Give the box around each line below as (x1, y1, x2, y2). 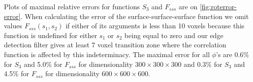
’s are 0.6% (216, 49, 250, 59)
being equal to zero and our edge (124, 30, 223, 40)
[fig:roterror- (199, 1, 237, 11)
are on (179, 1, 198, 11)
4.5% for (4, 68, 29, 79)
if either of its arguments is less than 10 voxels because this (65, 20, 245, 31)
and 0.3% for (184, 59, 222, 69)
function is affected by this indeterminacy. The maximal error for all (4, 49, 210, 59)
